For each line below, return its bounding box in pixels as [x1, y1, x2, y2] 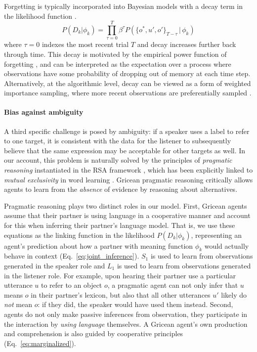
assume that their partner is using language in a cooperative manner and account [4, 210, 251, 220]
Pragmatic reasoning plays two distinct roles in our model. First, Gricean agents [4, 200, 247, 211]
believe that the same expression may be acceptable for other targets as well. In [4, 145, 246, 155]
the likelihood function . [4, 10, 77, 21]
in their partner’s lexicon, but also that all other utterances [31, 289, 211, 300]
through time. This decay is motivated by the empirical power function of [4, 48, 227, 59]
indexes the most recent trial [42, 39, 129, 49]
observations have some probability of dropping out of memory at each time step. [4, 68, 251, 79]
